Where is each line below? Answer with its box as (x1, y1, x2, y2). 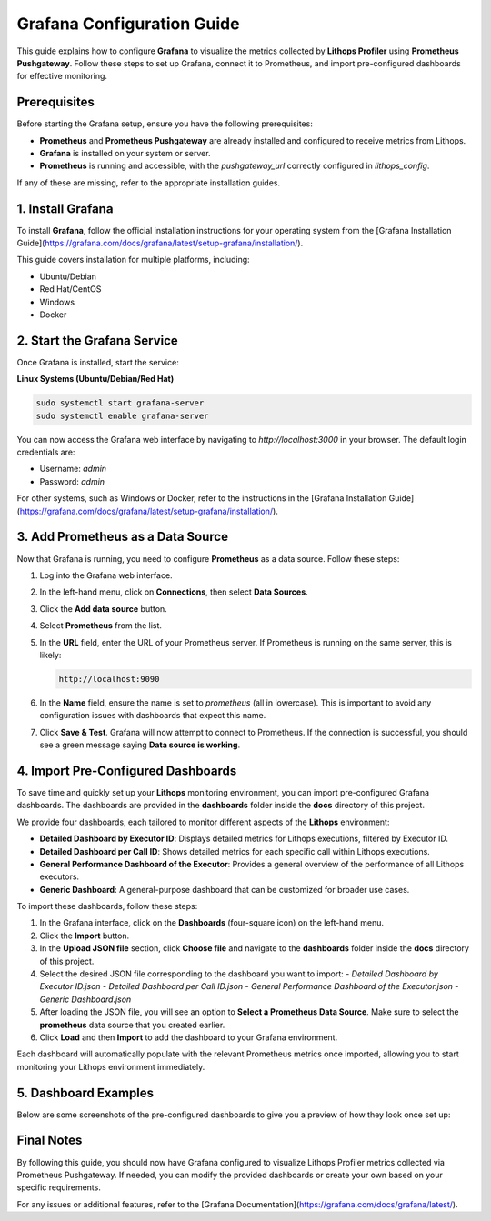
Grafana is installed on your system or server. (39, 148, 211, 159)
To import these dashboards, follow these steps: (16, 901, 198, 912)
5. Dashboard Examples (16, 1085, 155, 1100)
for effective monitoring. (16, 71, 108, 82)
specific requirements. (16, 1182, 102, 1193)
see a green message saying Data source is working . (39, 739, 241, 750)
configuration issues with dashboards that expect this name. (39, 710, 266, 721)
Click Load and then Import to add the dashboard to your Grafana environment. (39, 1032, 338, 1043)
